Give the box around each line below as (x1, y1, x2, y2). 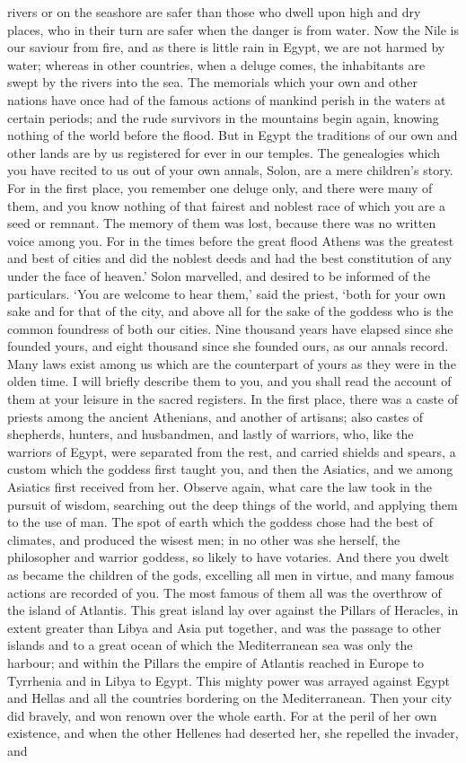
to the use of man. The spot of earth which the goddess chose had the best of (7, 513, 434, 531)
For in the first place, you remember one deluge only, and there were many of (7, 178, 433, 197)
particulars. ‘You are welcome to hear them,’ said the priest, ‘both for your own (7, 284, 446, 303)
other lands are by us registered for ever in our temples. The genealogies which (7, 143, 441, 162)
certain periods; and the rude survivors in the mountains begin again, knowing (7, 108, 439, 127)
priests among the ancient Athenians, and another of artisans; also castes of (7, 407, 424, 425)
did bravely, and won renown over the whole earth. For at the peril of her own (7, 706, 437, 724)
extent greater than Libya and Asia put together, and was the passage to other (7, 618, 442, 636)
